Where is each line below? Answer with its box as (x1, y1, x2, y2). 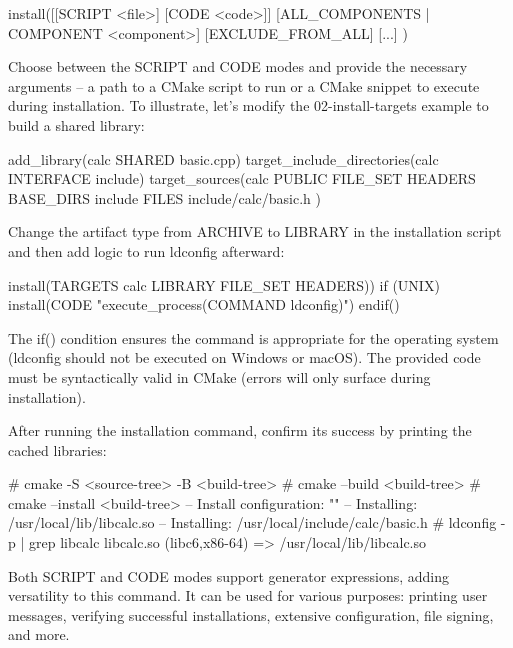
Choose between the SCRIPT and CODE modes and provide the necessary (8, 56, 468, 77)
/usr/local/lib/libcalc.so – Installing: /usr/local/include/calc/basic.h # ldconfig (8, 512, 497, 533)
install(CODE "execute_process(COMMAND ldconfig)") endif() (8, 294, 400, 315)
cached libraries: (8, 439, 107, 460)
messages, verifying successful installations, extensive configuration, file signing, (8, 604, 494, 625)
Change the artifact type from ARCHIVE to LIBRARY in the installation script (8, 221, 502, 242)
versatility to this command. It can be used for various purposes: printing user (8, 585, 488, 606)
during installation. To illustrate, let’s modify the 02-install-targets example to (8, 95, 489, 116)
